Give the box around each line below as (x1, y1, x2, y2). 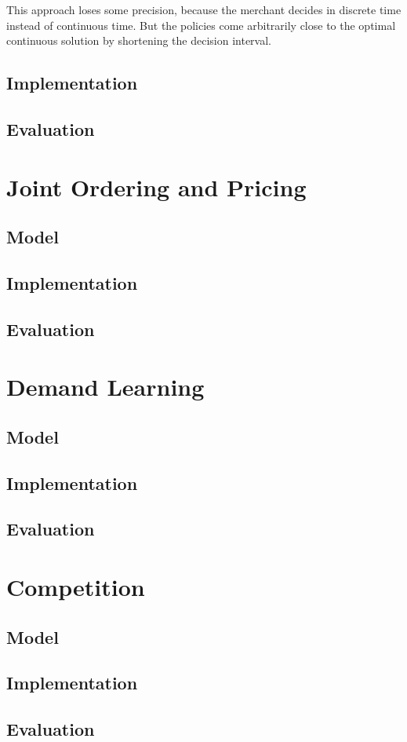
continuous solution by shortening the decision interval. (6, 32, 271, 49)
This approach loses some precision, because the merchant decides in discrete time (6, 2, 402, 17)
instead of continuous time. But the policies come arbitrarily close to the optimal (6, 16, 396, 33)
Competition (6, 570, 145, 602)
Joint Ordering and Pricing (6, 170, 307, 203)
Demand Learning (6, 371, 205, 403)
